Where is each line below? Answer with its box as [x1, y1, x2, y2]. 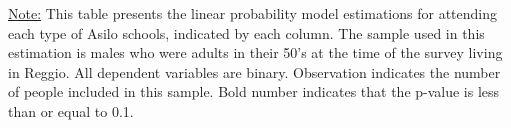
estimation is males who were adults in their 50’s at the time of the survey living [8, 42, 503, 63]
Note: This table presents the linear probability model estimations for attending [8, 3, 498, 23]
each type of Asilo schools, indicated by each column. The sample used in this [8, 22, 485, 43]
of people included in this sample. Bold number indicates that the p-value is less [8, 81, 500, 102]
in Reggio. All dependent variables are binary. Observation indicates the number [8, 61, 501, 82]
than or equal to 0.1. [8, 100, 134, 121]
